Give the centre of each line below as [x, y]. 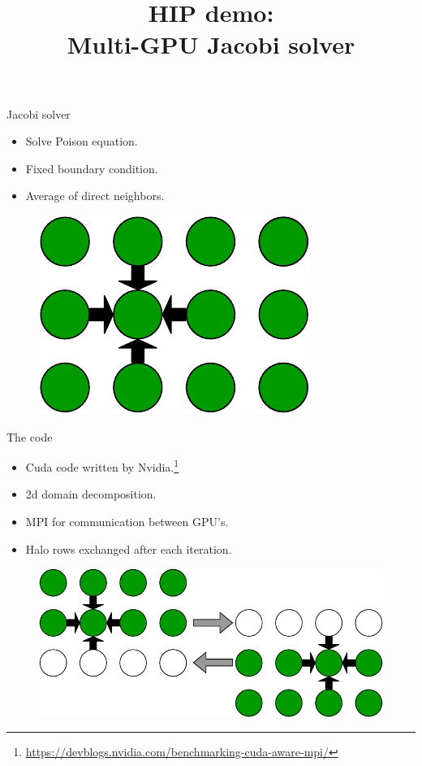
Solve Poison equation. [82, 141]
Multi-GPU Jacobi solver [211, 44]
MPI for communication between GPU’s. [127, 521]
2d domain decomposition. [91, 494]
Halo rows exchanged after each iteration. [129, 548]
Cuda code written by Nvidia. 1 [102, 466]
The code [30, 436]
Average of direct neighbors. [95, 196]
